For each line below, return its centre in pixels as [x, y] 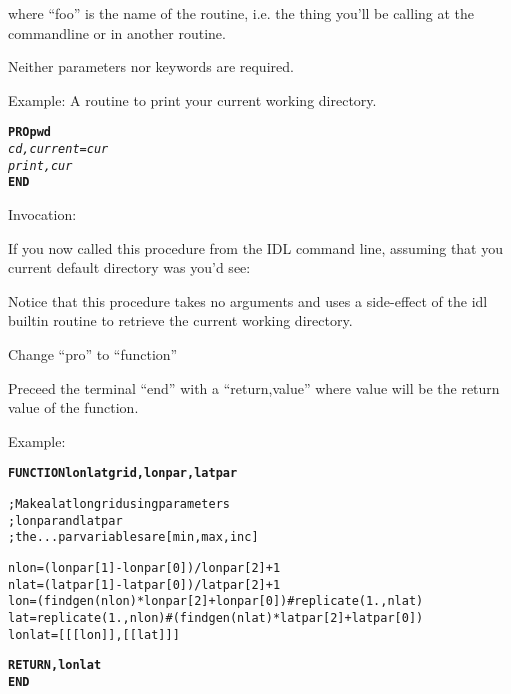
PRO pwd [29, 132]
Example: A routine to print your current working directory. [192, 99]
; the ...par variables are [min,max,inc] [133, 537]
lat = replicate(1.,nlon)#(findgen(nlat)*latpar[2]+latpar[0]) [216, 617]
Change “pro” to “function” [93, 353]
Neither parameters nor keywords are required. [151, 66]
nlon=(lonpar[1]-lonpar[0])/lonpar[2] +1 [144, 567]
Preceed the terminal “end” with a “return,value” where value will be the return [254, 387]
